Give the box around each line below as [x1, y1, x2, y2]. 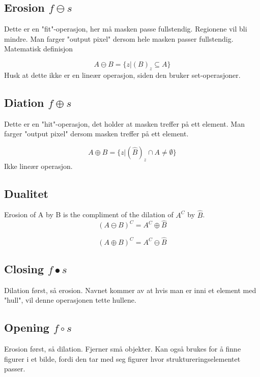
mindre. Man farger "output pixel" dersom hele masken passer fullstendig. [4, 33, 234, 44]
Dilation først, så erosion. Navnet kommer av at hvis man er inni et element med [4, 284, 256, 295]
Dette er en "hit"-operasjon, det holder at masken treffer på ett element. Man [4, 118, 245, 129]
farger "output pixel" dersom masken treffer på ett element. [4, 128, 189, 139]
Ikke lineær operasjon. [4, 160, 73, 171]
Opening [4, 320, 49, 335]
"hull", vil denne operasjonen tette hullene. [4, 295, 136, 305]
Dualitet [4, 185, 48, 201]
